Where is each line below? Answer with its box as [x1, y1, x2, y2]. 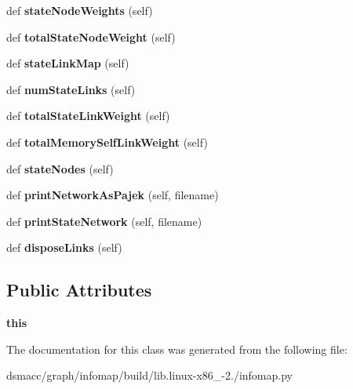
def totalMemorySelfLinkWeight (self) [6, 133, 208, 150]
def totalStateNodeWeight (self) [6, 28, 176, 45]
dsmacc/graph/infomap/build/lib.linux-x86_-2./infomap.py [6, 367, 293, 384]
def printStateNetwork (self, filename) [6, 213, 202, 229]
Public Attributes [6, 278, 152, 302]
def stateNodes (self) [6, 160, 114, 176]
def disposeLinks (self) [6, 239, 122, 256]
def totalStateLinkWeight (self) [6, 107, 170, 124]
